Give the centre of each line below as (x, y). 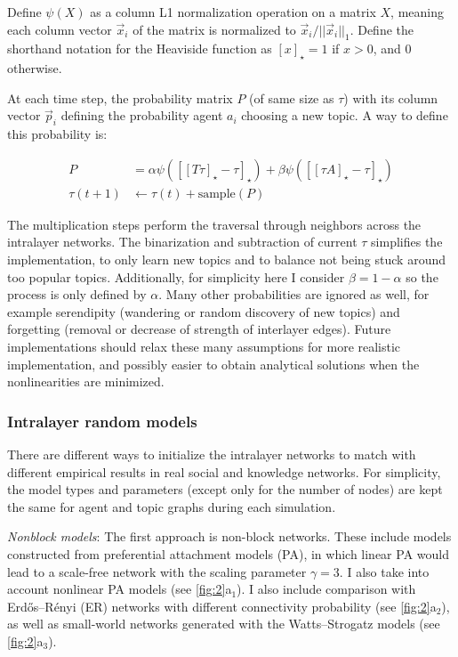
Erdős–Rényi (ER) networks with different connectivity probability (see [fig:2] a (222, 606)
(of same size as (292, 97)
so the (422, 276)
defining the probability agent (142, 115)
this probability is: (57, 134)
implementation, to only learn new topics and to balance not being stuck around (226, 260)
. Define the (382, 29)
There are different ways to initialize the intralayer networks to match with (212, 454)
